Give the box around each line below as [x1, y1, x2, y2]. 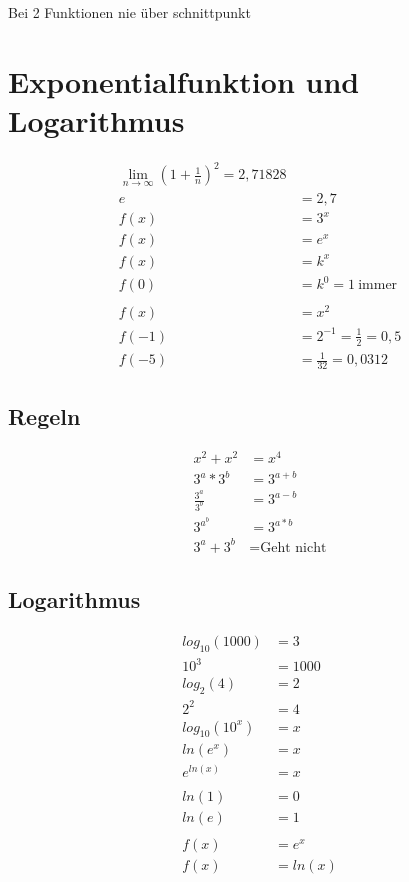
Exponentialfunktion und [8, 60, 360, 101]
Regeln [8, 400, 81, 431]
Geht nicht [260, 540, 327, 555]
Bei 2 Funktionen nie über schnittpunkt [8, 2, 251, 22]
